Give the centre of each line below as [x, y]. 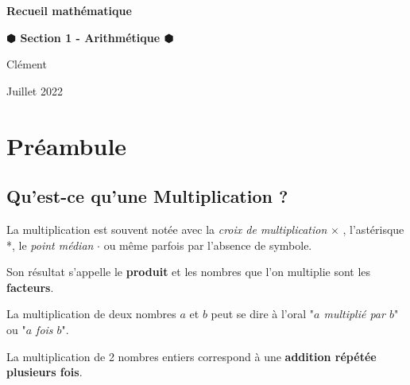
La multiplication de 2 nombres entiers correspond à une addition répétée [191, 356]
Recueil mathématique [69, 10]
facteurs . [30, 287]
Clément [27, 64]
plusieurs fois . [44, 372]
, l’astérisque [373, 229]
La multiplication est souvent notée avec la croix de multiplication [167, 229]
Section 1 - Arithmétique [90, 37]
